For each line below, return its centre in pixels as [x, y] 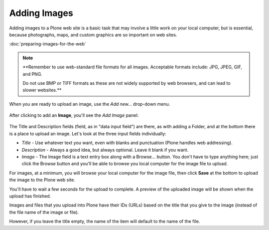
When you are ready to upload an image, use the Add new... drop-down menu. [90, 104]
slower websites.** [42, 90]
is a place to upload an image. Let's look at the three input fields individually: [88, 133]
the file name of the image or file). [44, 212]
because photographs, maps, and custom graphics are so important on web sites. [93, 34]
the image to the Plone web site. [42, 180]
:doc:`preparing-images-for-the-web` [48, 44]
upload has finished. [30, 196]
